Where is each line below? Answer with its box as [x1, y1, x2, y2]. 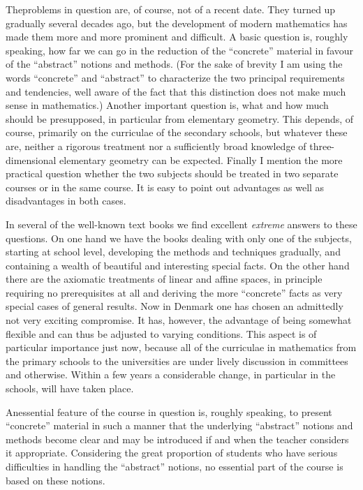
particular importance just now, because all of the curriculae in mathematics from [6, 340, 357, 355]
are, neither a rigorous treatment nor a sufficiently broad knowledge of [6, 138, 306, 153]
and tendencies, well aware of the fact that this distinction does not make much [6, 84, 346, 98]
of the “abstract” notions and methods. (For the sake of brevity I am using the [6, 57, 343, 71]
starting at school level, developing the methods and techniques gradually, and [6, 244, 341, 259]
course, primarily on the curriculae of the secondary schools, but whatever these [6, 125, 348, 140]
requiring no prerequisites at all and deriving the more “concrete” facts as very [6, 285, 343, 299]
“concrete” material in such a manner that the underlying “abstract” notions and [6, 418, 353, 433]
